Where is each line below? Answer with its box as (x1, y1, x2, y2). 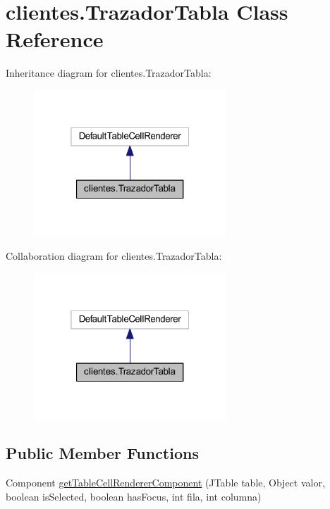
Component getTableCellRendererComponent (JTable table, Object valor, (6, 475, 325, 489)
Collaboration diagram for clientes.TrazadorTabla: (6, 249, 222, 263)
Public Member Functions (6, 442, 199, 464)
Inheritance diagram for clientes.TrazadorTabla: (6, 65, 212, 80)
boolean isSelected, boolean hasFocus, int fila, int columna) (6, 489, 262, 503)
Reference (6, 25, 104, 54)
